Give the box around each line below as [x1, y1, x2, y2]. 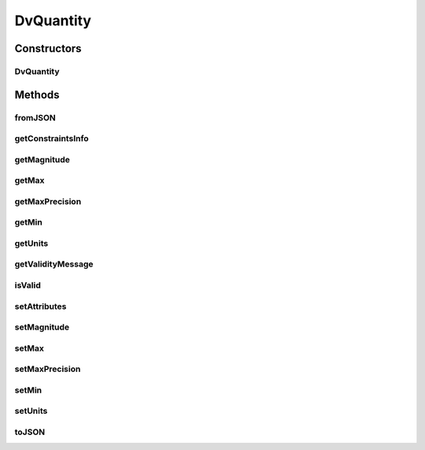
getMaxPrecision [14, 195, 82, 206]
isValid [14, 280, 41, 291]
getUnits [14, 237, 49, 248]
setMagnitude [14, 322, 70, 333]
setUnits [14, 406, 48, 417]
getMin [14, 217, 42, 228]
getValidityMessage [14, 258, 94, 270]
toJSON [14, 426, 46, 437]
